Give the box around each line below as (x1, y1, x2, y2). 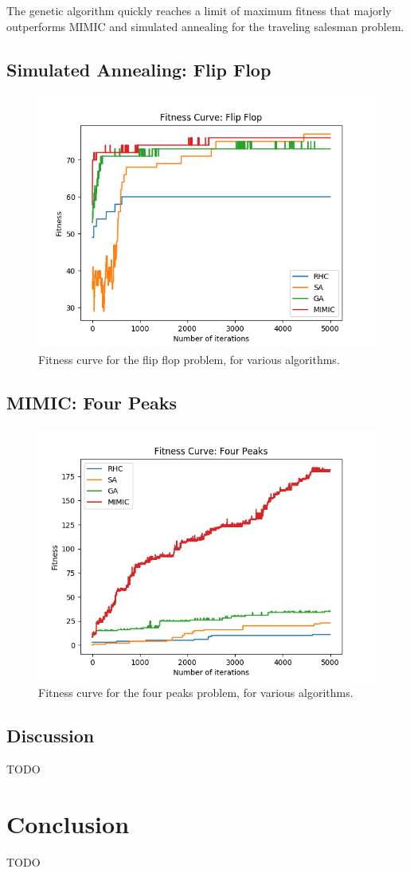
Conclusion (6, 807, 130, 840)
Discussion (6, 723, 95, 748)
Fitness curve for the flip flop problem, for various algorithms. (38, 350, 340, 367)
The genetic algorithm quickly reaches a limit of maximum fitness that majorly (6, 2, 392, 18)
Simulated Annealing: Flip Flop (6, 57, 271, 81)
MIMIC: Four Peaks (6, 390, 177, 414)
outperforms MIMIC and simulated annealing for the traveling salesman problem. (6, 18, 404, 34)
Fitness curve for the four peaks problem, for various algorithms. (38, 684, 353, 701)
